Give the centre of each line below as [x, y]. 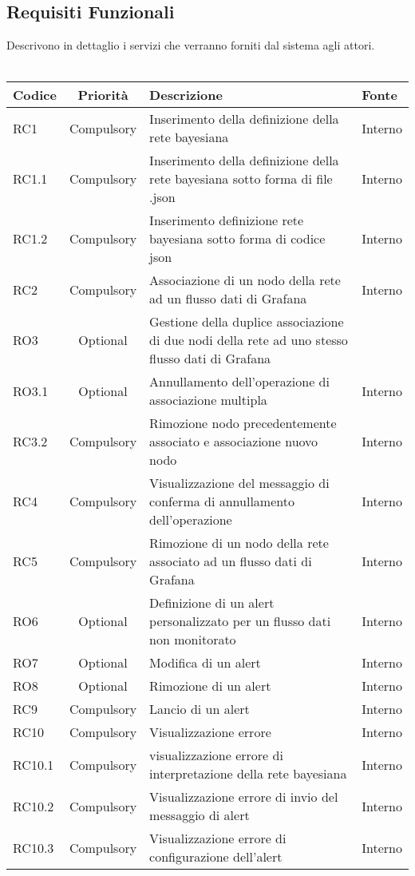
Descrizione [186, 95]
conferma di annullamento [222, 501]
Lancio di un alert [200, 709]
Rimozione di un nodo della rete [239, 543]
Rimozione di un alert [210, 686]
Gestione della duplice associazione [247, 322]
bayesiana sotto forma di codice [237, 239]
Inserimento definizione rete [227, 220]
